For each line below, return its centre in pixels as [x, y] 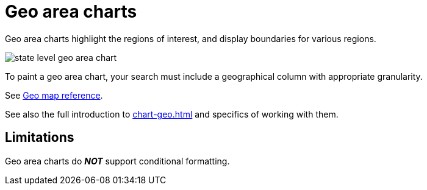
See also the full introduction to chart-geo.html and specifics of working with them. [172, 114]
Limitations [40, 138]
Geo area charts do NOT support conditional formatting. [117, 161]
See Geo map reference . [54, 95]
